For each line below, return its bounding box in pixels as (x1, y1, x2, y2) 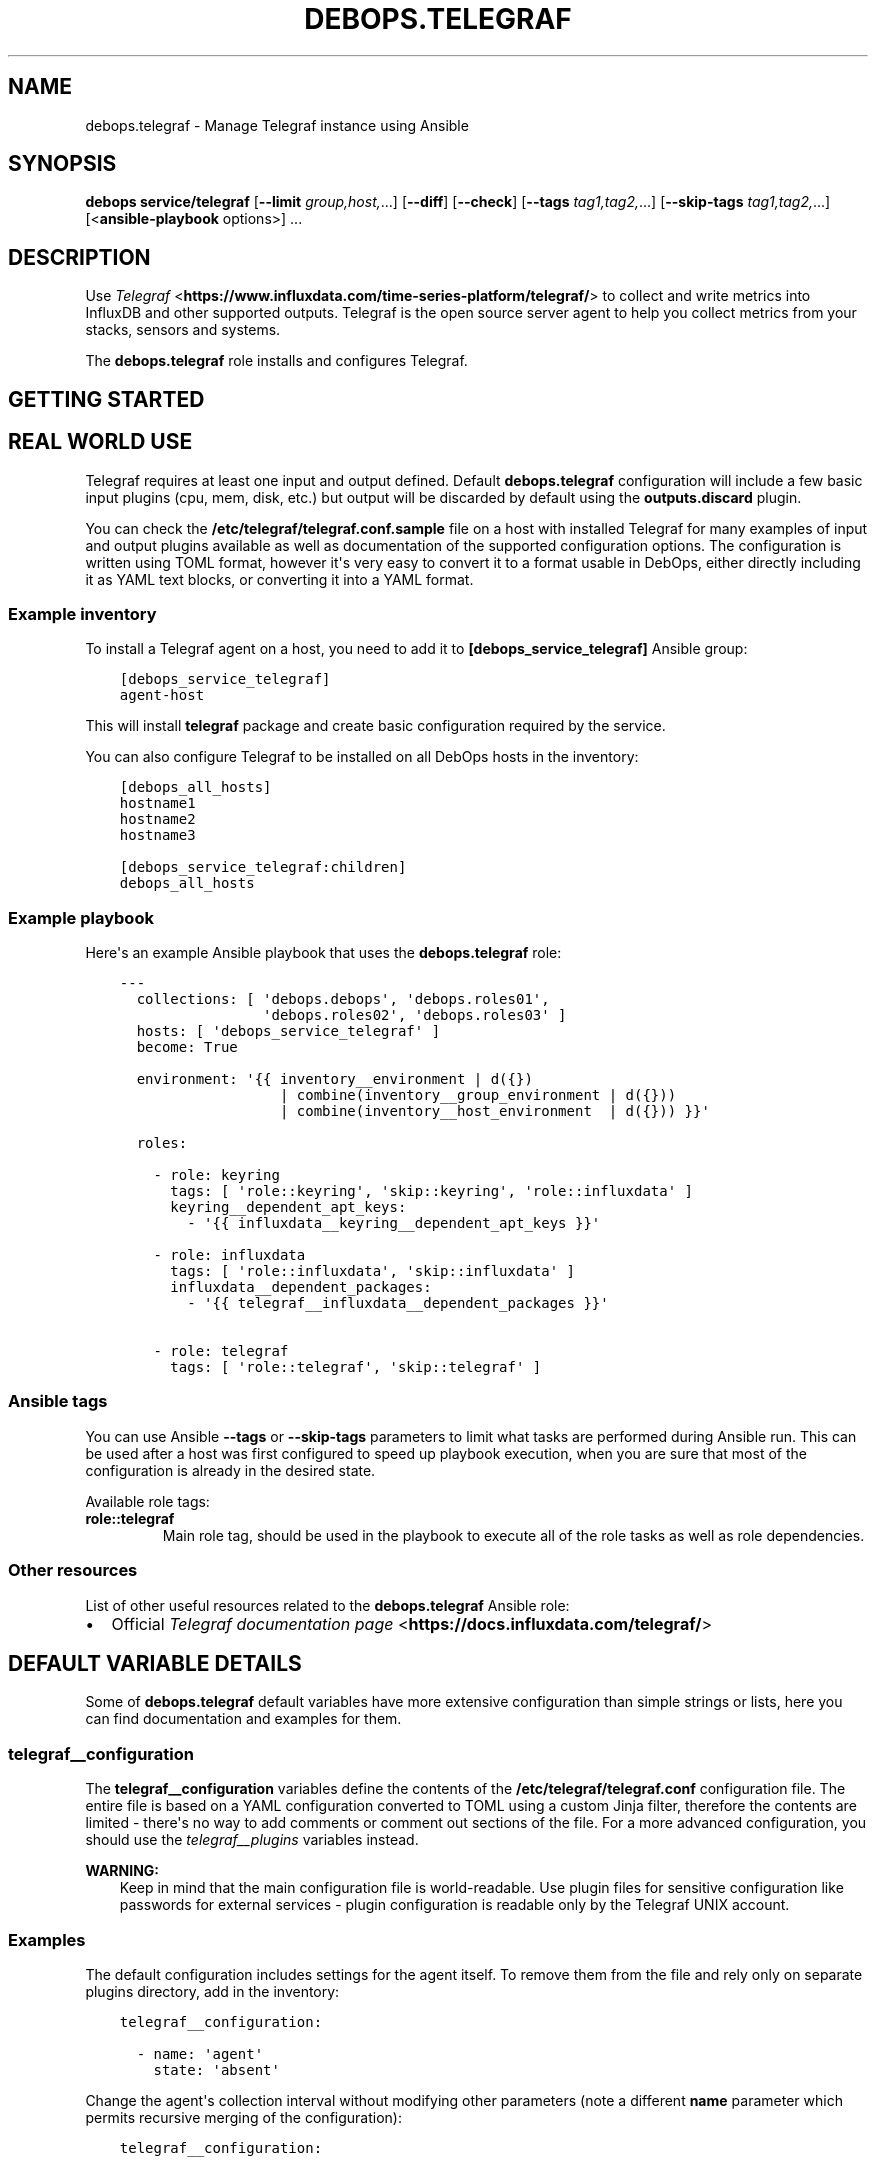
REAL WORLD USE (8, 429, 193, 455)
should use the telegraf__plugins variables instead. (85, 1831, 419, 1849)
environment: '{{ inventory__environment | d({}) (136, 1071, 533, 1088)
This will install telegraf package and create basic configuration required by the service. (85, 717, 666, 735)
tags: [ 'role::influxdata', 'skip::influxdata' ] (170, 1263, 575, 1280)
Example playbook (8, 907, 154, 928)
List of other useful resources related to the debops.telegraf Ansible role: (85, 1596, 570, 1614)
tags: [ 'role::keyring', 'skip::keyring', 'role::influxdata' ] (170, 1183, 693, 1200)
